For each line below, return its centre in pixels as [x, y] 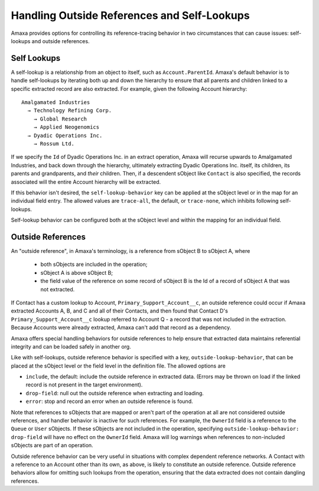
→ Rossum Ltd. [54, 144]
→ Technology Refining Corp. [70, 110]
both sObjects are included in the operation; [94, 264]
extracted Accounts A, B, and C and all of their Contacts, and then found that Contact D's [120, 311]
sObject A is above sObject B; [77, 272]
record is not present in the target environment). [84, 385]
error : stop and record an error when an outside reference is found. [109, 401]
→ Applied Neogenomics [66, 127]
